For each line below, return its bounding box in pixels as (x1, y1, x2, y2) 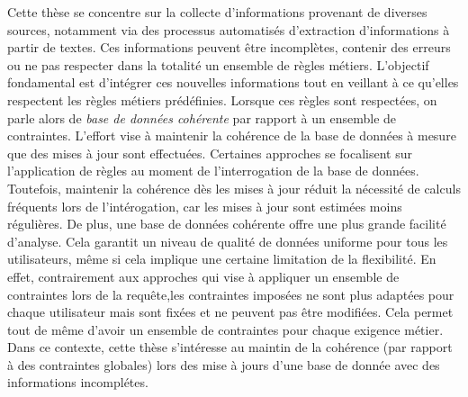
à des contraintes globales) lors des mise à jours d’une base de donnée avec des (7, 355, 440, 374)
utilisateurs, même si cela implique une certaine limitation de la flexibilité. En (7, 249, 436, 268)
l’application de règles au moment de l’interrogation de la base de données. (7, 161, 419, 180)
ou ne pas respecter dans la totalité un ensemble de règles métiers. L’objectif (7, 55, 429, 74)
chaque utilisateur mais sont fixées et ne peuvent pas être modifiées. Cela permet (7, 302, 454, 321)
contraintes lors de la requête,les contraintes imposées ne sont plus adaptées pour (7, 284, 454, 303)
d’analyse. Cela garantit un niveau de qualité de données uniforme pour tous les (7, 231, 448, 250)
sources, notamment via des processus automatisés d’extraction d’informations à (7, 20, 450, 39)
